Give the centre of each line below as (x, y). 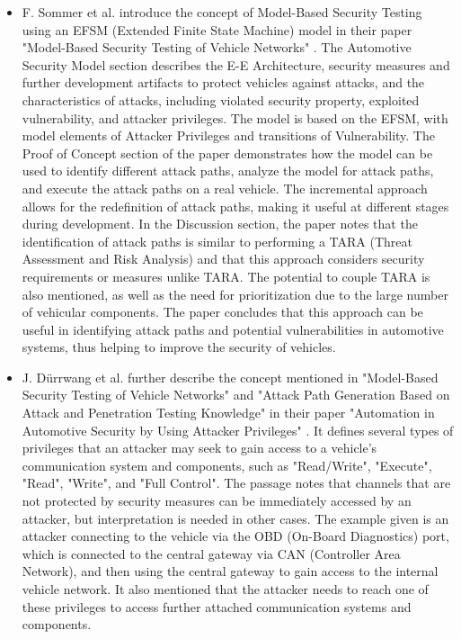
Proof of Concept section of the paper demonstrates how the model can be (227, 153)
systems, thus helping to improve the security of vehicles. (179, 347)
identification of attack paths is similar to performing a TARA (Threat (217, 241)
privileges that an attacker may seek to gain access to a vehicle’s (199, 448)
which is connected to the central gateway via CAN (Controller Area (211, 553)
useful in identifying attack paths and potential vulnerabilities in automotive (233, 329)
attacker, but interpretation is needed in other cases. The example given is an (235, 518)
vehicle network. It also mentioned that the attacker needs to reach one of (225, 589)
